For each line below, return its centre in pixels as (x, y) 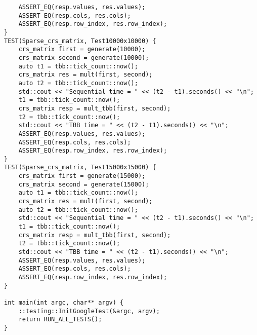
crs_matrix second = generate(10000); (84, 58)
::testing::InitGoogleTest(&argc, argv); (89, 311)
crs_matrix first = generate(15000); (82, 176)
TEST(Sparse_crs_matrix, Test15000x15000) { (80, 167)
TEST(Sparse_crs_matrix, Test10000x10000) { (80, 41)
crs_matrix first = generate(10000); (82, 49)
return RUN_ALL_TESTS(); (60, 320)
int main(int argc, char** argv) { (64, 302)
